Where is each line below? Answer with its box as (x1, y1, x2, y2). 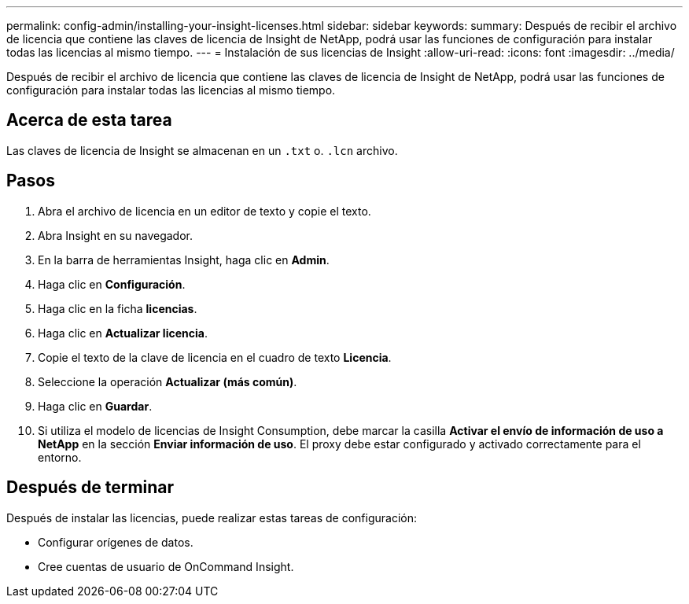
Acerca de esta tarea (6, 110, 172, 131)
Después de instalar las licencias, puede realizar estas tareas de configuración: (6, 510, 417, 525)
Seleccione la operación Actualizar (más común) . (38, 374, 297, 389)
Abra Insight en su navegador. (38, 228, 193, 242)
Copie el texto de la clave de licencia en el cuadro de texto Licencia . (38, 350, 392, 364)
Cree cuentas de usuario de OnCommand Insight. (38, 559, 294, 573)
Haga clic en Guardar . (38, 399, 153, 413)
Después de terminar (6, 477, 175, 498)
